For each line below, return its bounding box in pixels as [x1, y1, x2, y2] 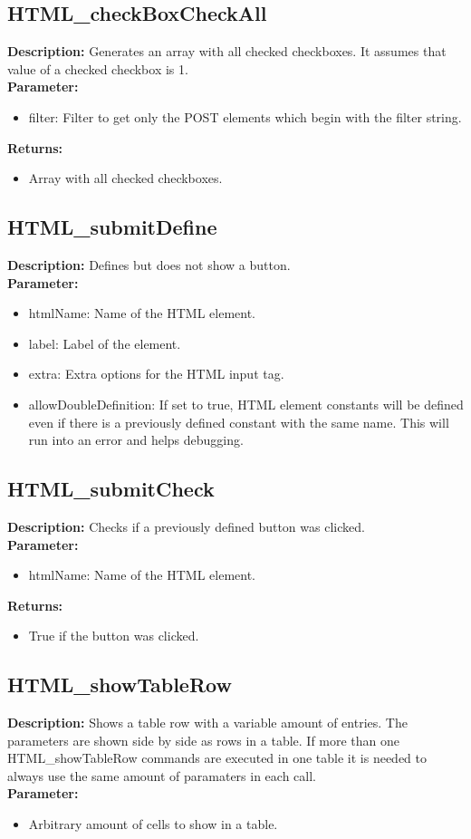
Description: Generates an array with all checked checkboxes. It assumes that [7, 42, 447, 61]
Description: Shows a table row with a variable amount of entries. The [7, 713, 408, 732]
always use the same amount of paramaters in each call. [7, 766, 316, 785]
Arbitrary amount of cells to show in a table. [28, 815, 278, 834]
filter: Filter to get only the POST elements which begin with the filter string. [28, 107, 462, 126]
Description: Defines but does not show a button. [7, 255, 291, 274]
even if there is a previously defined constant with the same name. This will [28, 412, 449, 431]
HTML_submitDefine [7, 213, 217, 241]
